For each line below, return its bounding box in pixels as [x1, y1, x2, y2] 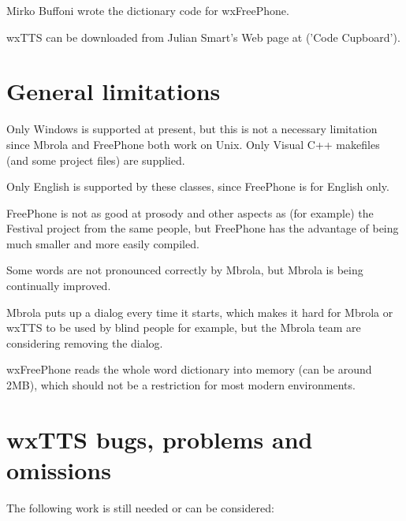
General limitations [6, 75, 221, 107]
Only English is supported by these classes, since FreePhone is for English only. [6, 178, 389, 195]
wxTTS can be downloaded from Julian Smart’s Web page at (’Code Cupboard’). [6, 28, 400, 45]
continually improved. [6, 277, 111, 294]
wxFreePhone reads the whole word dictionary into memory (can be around [6, 361, 372, 378]
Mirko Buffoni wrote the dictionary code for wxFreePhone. [6, 2, 289, 18]
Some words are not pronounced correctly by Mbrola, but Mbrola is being [6, 262, 363, 278]
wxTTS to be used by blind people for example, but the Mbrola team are [6, 319, 361, 336]
